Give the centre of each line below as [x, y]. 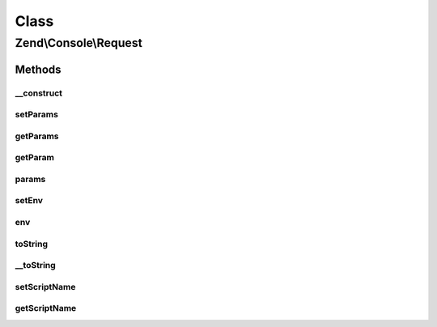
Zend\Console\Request [79, 43]
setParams [36, 115]
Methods [38, 69]
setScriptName [45, 287]
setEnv [29, 201]
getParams [37, 136]
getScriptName [46, 308]
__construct [39, 93]
